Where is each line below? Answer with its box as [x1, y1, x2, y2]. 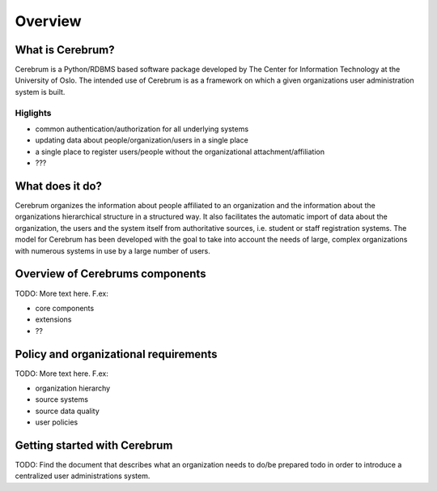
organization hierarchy [35, 383, 111, 393]
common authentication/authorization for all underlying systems [35, 124, 249, 134]
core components [35, 303, 95, 313]
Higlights [15, 107, 52, 118]
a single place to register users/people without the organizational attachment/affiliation [35, 147, 325, 156]
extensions [35, 314, 72, 324]
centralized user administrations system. [15, 471, 151, 481]
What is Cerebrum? [15, 43, 115, 57]
